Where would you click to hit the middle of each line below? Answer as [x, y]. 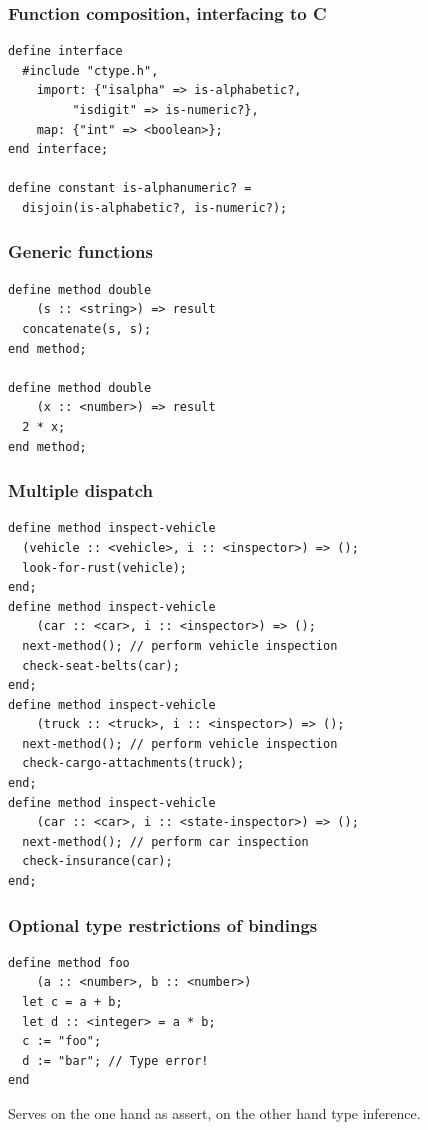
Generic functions [80, 251]
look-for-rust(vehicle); [104, 567]
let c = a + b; [72, 1002]
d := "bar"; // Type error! [115, 1060]
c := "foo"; [62, 1041]
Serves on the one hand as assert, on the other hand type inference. [214, 1113]
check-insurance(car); [97, 861]
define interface [65, 51]
